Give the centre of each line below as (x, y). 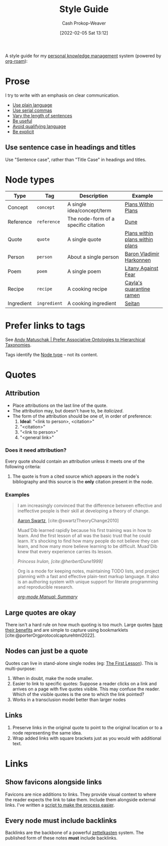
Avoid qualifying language (39, 126)
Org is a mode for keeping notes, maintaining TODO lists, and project (88, 571)
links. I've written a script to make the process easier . (60, 805)
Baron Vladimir (142, 253)
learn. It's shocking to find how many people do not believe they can (88, 541)
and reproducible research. (45, 587)
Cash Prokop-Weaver (84, 23)
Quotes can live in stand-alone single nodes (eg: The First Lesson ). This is (81, 663)
